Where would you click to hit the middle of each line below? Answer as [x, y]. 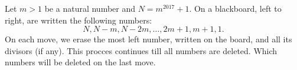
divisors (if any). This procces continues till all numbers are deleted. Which [141, 50]
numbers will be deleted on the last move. [80, 62]
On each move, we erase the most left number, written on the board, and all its [148, 39]
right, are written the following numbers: [79, 20]
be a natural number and [90, 8]
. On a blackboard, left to [235, 8]
